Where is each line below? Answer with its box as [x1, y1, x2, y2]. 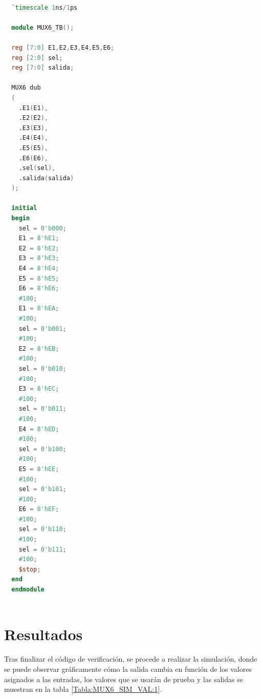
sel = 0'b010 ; [18, 365, 67, 372]
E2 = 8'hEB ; [18, 345, 59, 352]
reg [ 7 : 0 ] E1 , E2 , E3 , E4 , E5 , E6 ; [11, 44, 114, 51]
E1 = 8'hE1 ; [18, 235, 59, 242]
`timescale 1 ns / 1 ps [11, 4, 78, 11]
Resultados [4, 624, 83, 645]
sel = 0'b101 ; [18, 485, 67, 493]
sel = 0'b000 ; [18, 224, 67, 232]
